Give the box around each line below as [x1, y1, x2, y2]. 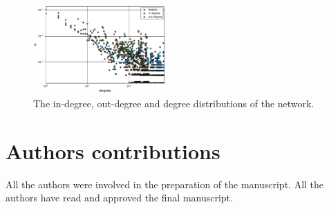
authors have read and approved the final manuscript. [6, 190, 233, 205]
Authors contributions [6, 136, 220, 165]
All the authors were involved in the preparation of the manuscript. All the [6, 176, 324, 191]
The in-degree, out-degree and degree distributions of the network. [33, 96, 314, 110]
